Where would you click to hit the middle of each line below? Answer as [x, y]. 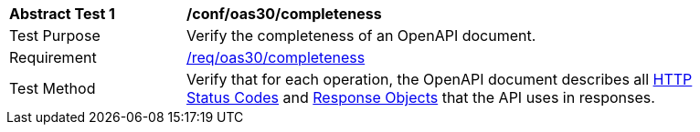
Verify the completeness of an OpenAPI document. [361, 36]
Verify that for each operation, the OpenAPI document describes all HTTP [440, 79]
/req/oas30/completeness [276, 57]
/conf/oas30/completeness [284, 14]
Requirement [53, 57]
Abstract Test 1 [62, 14]
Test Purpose [55, 36]
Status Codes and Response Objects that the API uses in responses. [421, 97]
